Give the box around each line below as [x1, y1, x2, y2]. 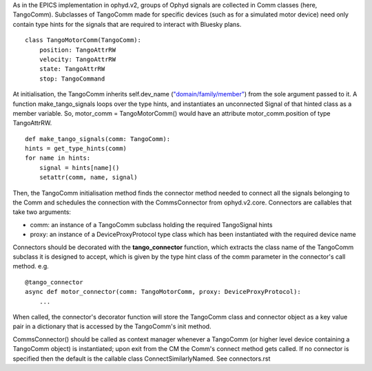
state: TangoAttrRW [39, 65, 105, 73]
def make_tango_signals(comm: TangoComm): [25, 135, 171, 142]
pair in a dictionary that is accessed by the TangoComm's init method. [12, 322, 211, 330]
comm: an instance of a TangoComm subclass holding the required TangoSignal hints [30, 220, 273, 229]
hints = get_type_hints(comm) [25, 145, 127, 153]
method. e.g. [12, 262, 50, 271]
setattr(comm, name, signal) [39, 173, 138, 182]
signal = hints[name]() [39, 164, 120, 171]
